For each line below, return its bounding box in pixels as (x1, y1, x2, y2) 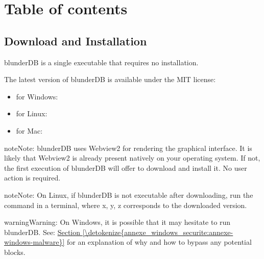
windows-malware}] (4, 237, 65, 247)
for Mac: (16, 125, 43, 136)
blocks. (4, 246, 26, 257)
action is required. (4, 172, 61, 183)
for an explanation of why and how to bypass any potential (66, 237, 252, 247)
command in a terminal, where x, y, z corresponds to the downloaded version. (4, 199, 247, 210)
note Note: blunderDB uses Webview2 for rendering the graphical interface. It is (4, 142, 252, 153)
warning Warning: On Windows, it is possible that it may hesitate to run (4, 217, 231, 227)
